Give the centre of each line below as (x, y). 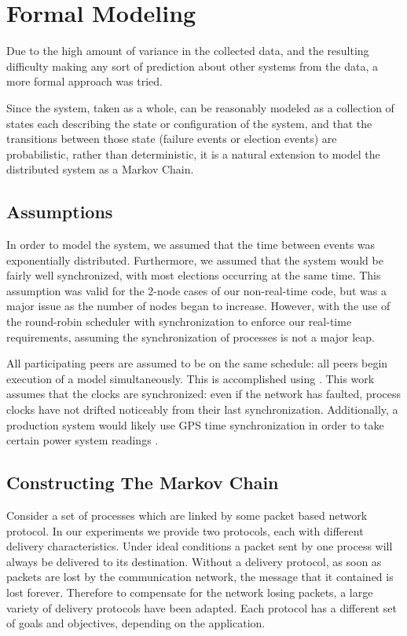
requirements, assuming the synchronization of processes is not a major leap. (191, 336)
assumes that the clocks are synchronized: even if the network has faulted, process (203, 394)
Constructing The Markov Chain (143, 482)
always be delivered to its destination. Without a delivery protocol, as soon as (194, 561)
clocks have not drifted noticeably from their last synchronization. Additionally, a (202, 409)
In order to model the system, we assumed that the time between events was (191, 245)
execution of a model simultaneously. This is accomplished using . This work (191, 378)
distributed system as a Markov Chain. (100, 169)
